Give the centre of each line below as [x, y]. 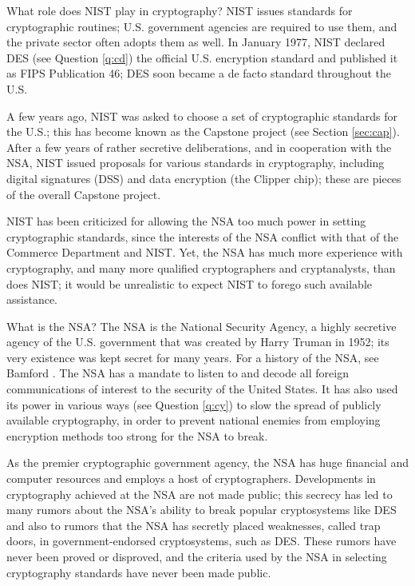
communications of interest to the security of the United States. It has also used [202, 389]
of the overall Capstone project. [84, 194]
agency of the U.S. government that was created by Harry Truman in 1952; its [198, 342]
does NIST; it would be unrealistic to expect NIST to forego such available [190, 283]
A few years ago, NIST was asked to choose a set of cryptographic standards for [202, 116]
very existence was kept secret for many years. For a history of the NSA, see [193, 357]
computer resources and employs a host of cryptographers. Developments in [191, 478]
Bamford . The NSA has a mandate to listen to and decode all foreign [178, 373]
